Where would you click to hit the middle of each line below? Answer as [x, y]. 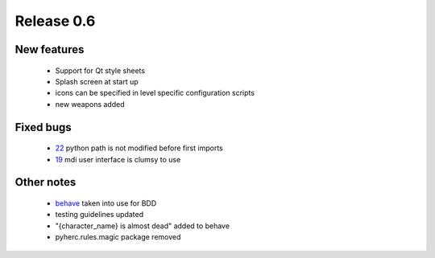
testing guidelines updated [99, 215]
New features [50, 49]
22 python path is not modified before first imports [139, 148]
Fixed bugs [43, 127]
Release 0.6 [55, 21]
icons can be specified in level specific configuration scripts [155, 93]
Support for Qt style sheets [100, 70]
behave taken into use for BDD [106, 203]
